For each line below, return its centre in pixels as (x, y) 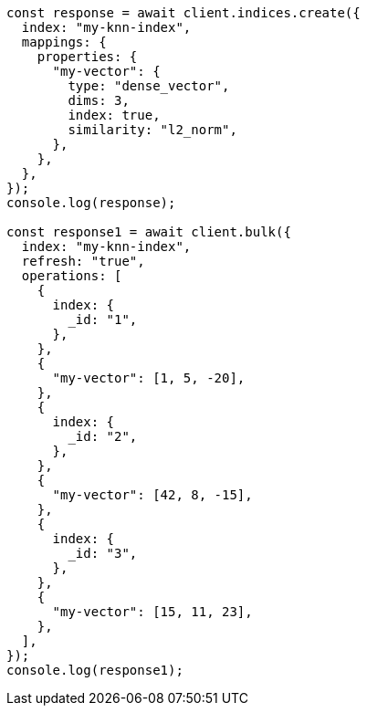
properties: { (87, 57)
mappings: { (64, 42)
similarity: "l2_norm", (152, 130)
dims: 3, (99, 100)
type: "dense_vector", (149, 86)
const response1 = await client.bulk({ (149, 232)
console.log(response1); (95, 670)
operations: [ (72, 276)
